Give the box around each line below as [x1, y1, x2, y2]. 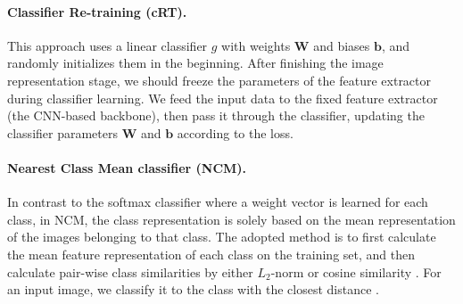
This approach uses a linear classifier [7, 36, 208, 54]
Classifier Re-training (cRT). [7, 2, 187, 21]
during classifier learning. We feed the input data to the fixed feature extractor [7, 88, 438, 107]
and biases [313, 36, 370, 54]
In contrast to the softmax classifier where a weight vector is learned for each [7, 193, 428, 211]
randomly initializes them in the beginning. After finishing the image [7, 53, 384, 72]
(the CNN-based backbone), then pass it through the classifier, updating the [7, 106, 425, 125]
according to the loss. [177, 123, 294, 142]
